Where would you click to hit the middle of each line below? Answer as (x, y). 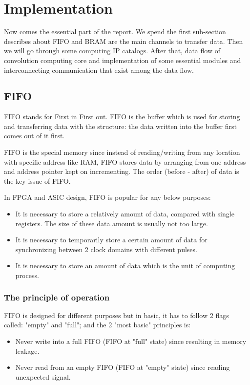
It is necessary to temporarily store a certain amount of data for (111, 240)
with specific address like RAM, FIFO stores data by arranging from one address (125, 161)
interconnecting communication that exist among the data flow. (99, 70)
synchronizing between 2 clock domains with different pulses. (106, 249)
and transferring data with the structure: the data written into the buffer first (120, 126)
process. (27, 275)
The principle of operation (57, 297)
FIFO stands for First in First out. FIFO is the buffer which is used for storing (122, 117)
